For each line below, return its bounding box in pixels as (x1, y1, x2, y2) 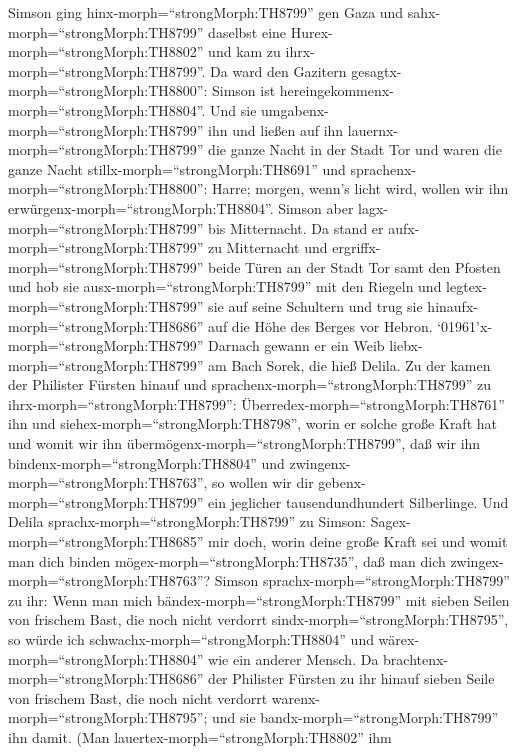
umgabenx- (261, 99, 329, 120)
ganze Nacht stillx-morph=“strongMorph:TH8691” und (8, 158, 346, 179)
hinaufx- (427, 295, 478, 316)
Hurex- (290, 21, 333, 42)
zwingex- (450, 550, 504, 571)
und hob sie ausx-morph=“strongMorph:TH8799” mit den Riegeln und (8, 276, 442, 297)
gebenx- (318, 472, 366, 493)
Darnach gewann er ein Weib (208, 335, 385, 356)
